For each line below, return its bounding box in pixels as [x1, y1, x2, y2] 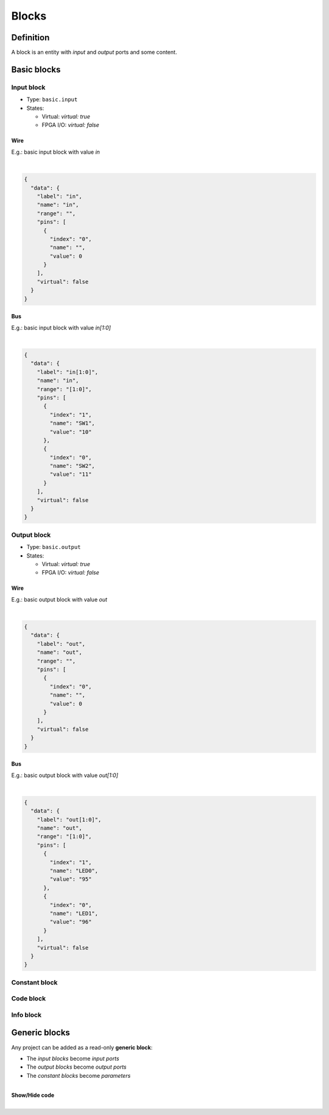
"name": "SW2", [49, 462, 96, 470]
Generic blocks [11, 1028, 70, 1038]
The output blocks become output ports [26, 1063, 127, 1070]
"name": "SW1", [49, 420, 96, 427]
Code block [11, 994, 46, 1003]
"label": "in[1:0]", [37, 368, 99, 375]
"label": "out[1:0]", [37, 816, 102, 823]
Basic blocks [11, 64, 61, 74]
